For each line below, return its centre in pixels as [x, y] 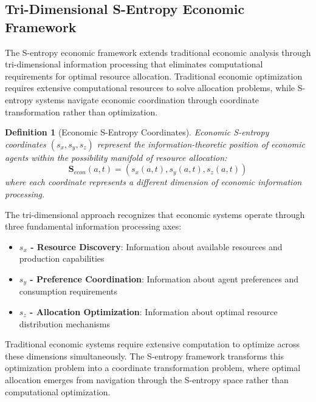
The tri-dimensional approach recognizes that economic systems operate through [155, 214]
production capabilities [62, 258]
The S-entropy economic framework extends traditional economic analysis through [158, 52]
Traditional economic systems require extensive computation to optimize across [153, 344]
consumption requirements [68, 291]
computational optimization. [58, 391]
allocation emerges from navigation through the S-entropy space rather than [147, 379]
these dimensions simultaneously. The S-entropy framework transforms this [144, 356]
